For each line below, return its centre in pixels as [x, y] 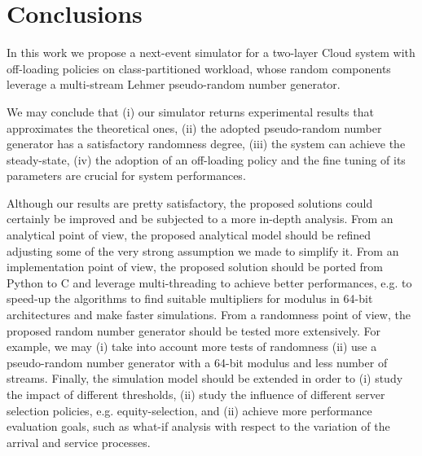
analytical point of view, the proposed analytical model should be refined [189, 235]
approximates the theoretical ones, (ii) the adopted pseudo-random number [194, 127]
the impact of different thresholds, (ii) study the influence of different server [196, 394]
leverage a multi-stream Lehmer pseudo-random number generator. [174, 84]
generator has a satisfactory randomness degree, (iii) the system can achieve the [206, 144]
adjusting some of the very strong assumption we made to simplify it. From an [203, 250]
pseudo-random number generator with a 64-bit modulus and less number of [197, 362]
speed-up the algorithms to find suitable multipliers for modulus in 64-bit [190, 298]
